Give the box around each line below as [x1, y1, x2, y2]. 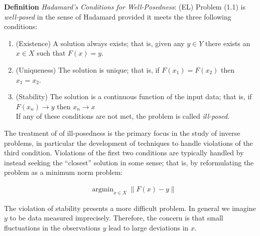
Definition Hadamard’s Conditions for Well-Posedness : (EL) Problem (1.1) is [4, 2, 246, 12]
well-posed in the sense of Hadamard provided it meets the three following [4, 11, 231, 22]
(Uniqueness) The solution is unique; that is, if [16, 64, 160, 75]
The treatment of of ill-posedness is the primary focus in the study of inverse [4, 127, 240, 138]
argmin [92, 185, 114, 193]
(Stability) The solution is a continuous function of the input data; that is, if [16, 91, 252, 102]
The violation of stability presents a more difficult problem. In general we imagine [4, 202, 256, 213]
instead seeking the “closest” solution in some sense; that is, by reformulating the [4, 157, 254, 167]
